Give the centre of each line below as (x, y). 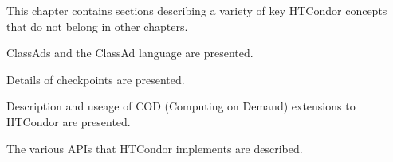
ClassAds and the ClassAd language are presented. (130, 53)
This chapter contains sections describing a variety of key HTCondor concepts (197, 10)
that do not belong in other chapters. (97, 26)
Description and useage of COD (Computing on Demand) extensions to (181, 106)
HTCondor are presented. (69, 121)
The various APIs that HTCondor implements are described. (155, 148)
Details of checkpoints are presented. (96, 79)
